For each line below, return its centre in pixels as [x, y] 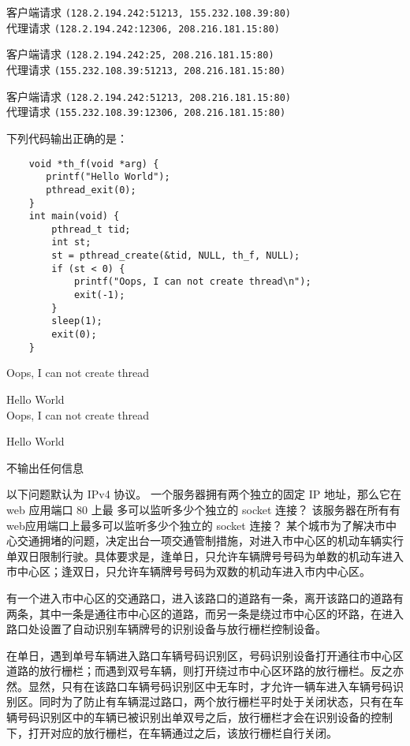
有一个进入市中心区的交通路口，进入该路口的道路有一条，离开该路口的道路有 [205, 597]
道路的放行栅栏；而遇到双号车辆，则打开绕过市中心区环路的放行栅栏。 [188, 671]
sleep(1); [77, 321]
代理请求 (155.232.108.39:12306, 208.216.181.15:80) [146, 112]
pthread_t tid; [91, 229]
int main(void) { [74, 216]
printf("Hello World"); [108, 177]
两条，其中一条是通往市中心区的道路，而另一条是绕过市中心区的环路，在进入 [205, 613]
